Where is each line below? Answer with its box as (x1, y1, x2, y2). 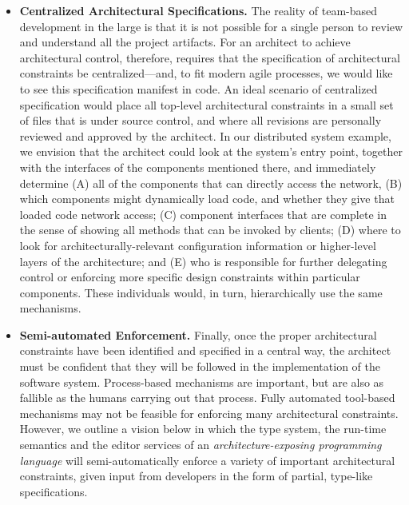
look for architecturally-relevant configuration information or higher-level (19, 237, 376, 253)
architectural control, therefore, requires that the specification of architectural (19, 49, 400, 66)
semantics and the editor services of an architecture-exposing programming (19, 436, 382, 453)
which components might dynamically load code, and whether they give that (19, 190, 395, 207)
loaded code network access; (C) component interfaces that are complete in (19, 205, 387, 222)
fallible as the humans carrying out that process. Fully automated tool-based (19, 389, 395, 406)
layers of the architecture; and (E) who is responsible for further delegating (19, 252, 387, 269)
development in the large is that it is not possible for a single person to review (19, 18, 403, 34)
